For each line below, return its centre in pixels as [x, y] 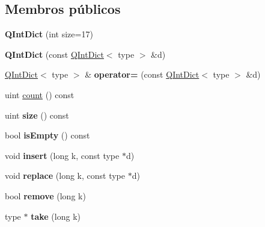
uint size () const [37, 115]
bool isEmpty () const [47, 135]
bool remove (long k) [45, 195]
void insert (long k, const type [62, 155]
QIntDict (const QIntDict [54, 54]
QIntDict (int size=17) [49, 34]
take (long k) [56, 216]
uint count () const [40, 94]
